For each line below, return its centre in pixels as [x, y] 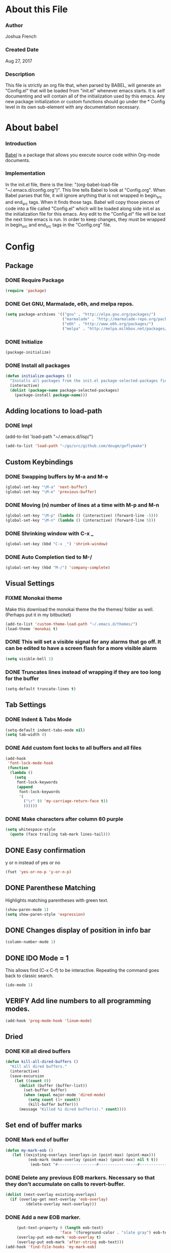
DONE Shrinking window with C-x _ [49, 533]
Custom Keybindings [39, 462]
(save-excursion [27, 1076]
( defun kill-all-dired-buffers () [42, 1062]
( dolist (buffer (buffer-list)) [53, 1085]
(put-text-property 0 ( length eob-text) [60, 1228]
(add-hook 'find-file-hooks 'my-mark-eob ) [51, 1247]
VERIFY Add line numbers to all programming [78, 1001]
